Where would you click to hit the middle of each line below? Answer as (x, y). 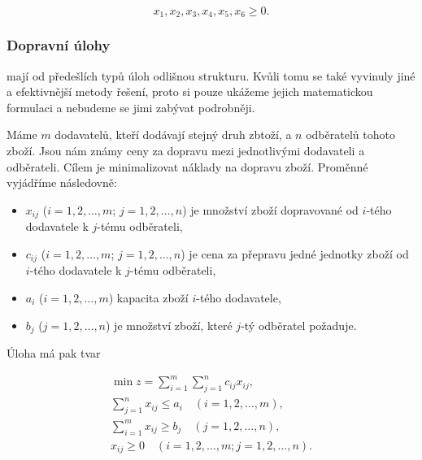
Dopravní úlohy (59, 45)
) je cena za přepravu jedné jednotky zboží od (295, 253)
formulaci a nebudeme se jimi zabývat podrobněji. (131, 107)
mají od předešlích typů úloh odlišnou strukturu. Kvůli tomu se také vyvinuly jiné (211, 75)
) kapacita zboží (148, 297)
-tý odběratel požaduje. (299, 325)
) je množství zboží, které (169, 325)
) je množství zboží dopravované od (270, 209)
